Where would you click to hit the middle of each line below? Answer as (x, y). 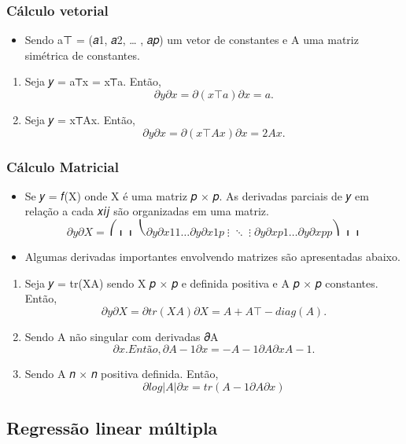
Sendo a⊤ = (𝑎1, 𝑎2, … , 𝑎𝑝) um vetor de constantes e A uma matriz (192, 40)
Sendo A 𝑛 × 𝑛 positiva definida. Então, (122, 374)
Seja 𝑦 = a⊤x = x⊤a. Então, (93, 81)
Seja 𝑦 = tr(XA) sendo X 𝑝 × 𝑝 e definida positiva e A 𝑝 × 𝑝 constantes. (201, 283)
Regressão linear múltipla (112, 428)
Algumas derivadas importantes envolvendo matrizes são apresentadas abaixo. (212, 256)
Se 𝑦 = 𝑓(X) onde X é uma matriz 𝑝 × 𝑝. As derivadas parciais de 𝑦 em (197, 195)
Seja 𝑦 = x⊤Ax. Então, (80, 119)
